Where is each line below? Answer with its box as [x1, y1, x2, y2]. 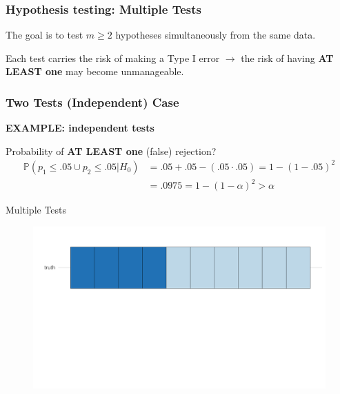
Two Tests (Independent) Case [6, 93, 179, 110]
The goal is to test [6, 28, 83, 42]
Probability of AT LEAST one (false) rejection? [6, 143, 217, 158]
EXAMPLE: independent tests [6, 121, 154, 135]
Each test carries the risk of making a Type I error [6, 50, 220, 65]
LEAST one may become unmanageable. [6, 64, 184, 79]
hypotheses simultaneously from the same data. [115, 28, 316, 42]
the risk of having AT [241, 50, 334, 65]
